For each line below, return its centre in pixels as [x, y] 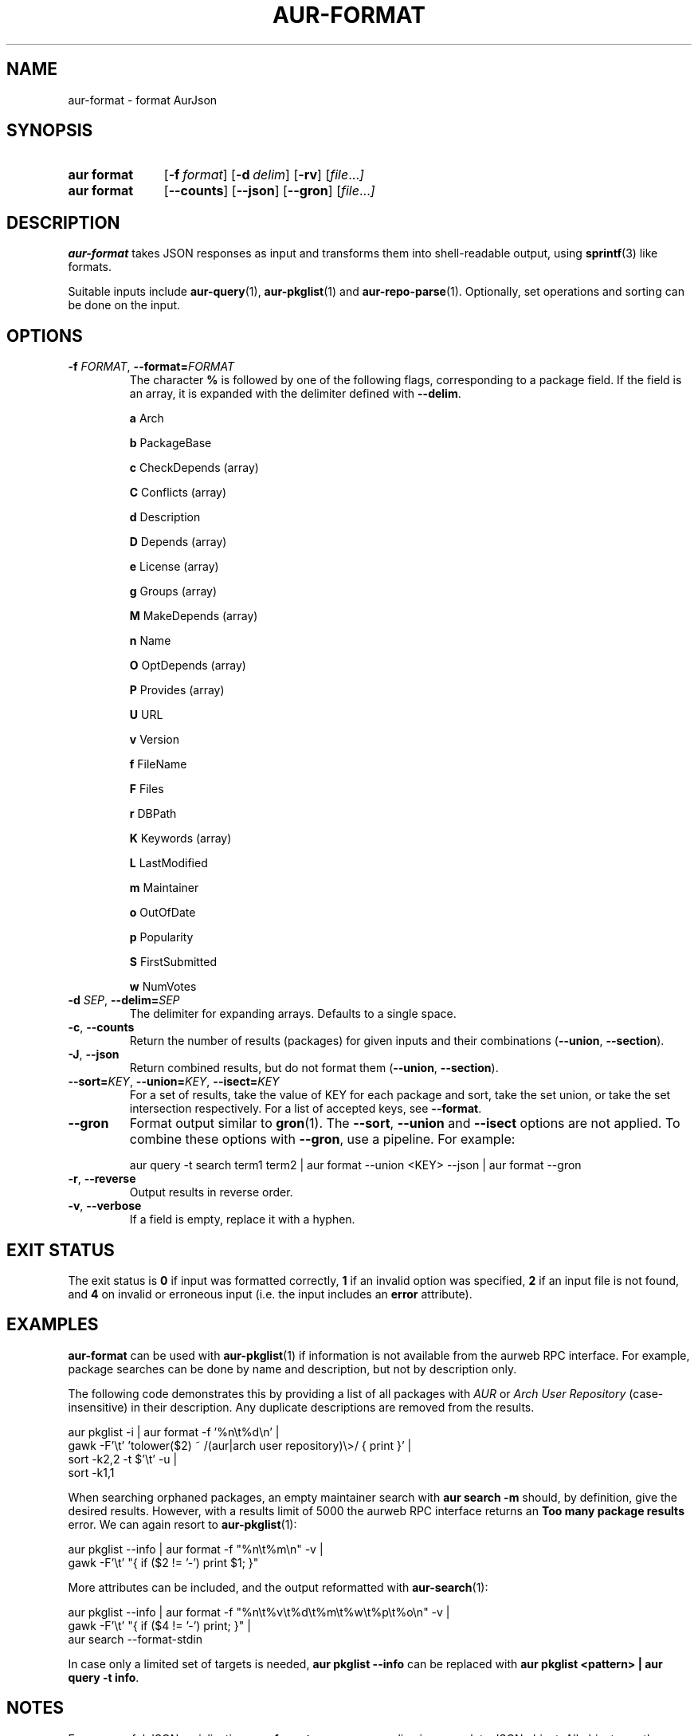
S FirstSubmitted [173, 962]
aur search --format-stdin [135, 1639]
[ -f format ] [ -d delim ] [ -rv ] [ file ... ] [264, 175]
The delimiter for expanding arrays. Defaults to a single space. [293, 1014]
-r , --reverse [102, 1179]
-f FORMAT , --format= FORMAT [151, 367]
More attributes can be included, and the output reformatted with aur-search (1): [278, 1587]
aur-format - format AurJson [143, 100]
